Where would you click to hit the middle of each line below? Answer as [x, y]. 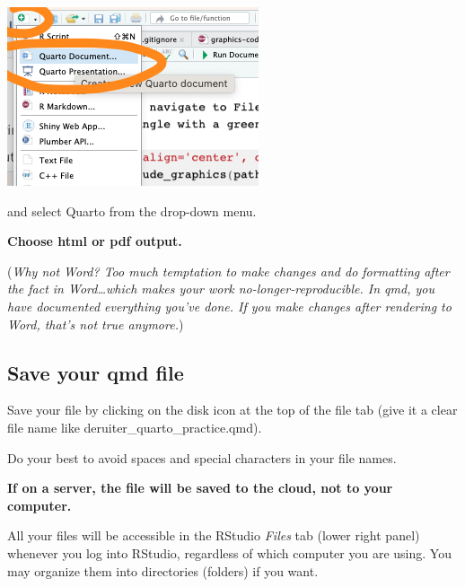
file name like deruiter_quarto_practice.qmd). [135, 427]
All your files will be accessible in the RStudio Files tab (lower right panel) [214, 535]
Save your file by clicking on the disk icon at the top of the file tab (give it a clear [232, 410]
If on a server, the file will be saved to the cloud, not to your [200, 488]
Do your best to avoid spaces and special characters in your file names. [202, 457]
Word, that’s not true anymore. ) [96, 324]
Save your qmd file [96, 372]
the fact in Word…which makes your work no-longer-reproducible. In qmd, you [221, 289]
